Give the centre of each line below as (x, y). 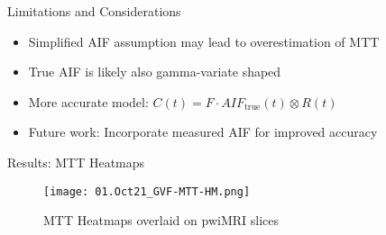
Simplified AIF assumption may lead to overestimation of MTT (204, 41)
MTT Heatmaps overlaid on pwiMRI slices (161, 220)
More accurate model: (88, 101)
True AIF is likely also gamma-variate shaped (155, 72)
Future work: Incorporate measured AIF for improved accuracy (203, 132)
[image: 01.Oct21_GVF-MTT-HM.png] (147, 191)
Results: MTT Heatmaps (76, 162)
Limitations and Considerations (94, 11)
